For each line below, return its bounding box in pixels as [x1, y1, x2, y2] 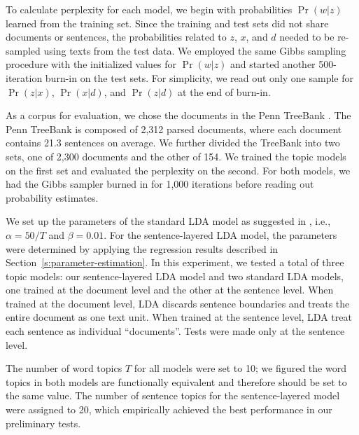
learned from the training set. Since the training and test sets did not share [6, 15, 329, 30]
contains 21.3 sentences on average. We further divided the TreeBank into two [6, 135, 340, 150]
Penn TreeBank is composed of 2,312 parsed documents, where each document [6, 121, 342, 136]
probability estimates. [6, 190, 99, 205]
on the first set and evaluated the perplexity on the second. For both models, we [6, 163, 351, 177]
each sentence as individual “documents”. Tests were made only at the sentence [6, 324, 345, 338]
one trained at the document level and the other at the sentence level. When [6, 282, 334, 297]
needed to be [279, 29, 335, 44]
